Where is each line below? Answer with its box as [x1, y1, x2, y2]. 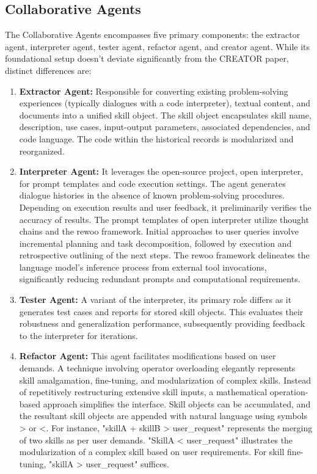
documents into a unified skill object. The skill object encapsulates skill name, [19, 108, 312, 121]
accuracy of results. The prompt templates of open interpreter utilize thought [19, 213, 309, 225]
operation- [269, 385, 308, 398]
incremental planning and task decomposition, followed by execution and [19, 236, 292, 249]
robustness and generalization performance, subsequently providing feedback [19, 317, 305, 330]
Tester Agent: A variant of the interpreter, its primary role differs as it [19, 293, 292, 306]
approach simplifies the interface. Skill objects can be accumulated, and [43, 397, 311, 410]
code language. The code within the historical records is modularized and [19, 132, 294, 145]
